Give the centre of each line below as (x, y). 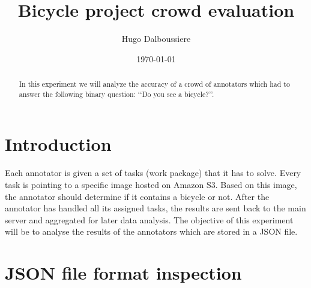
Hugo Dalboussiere (156, 39)
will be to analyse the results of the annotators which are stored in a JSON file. (151, 231)
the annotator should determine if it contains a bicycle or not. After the (137, 196)
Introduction (58, 144)
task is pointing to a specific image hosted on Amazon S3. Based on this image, (151, 184)
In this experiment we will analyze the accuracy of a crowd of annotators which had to (154, 84)
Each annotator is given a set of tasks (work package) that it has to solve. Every (153, 173)
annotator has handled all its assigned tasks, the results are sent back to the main (155, 208)
